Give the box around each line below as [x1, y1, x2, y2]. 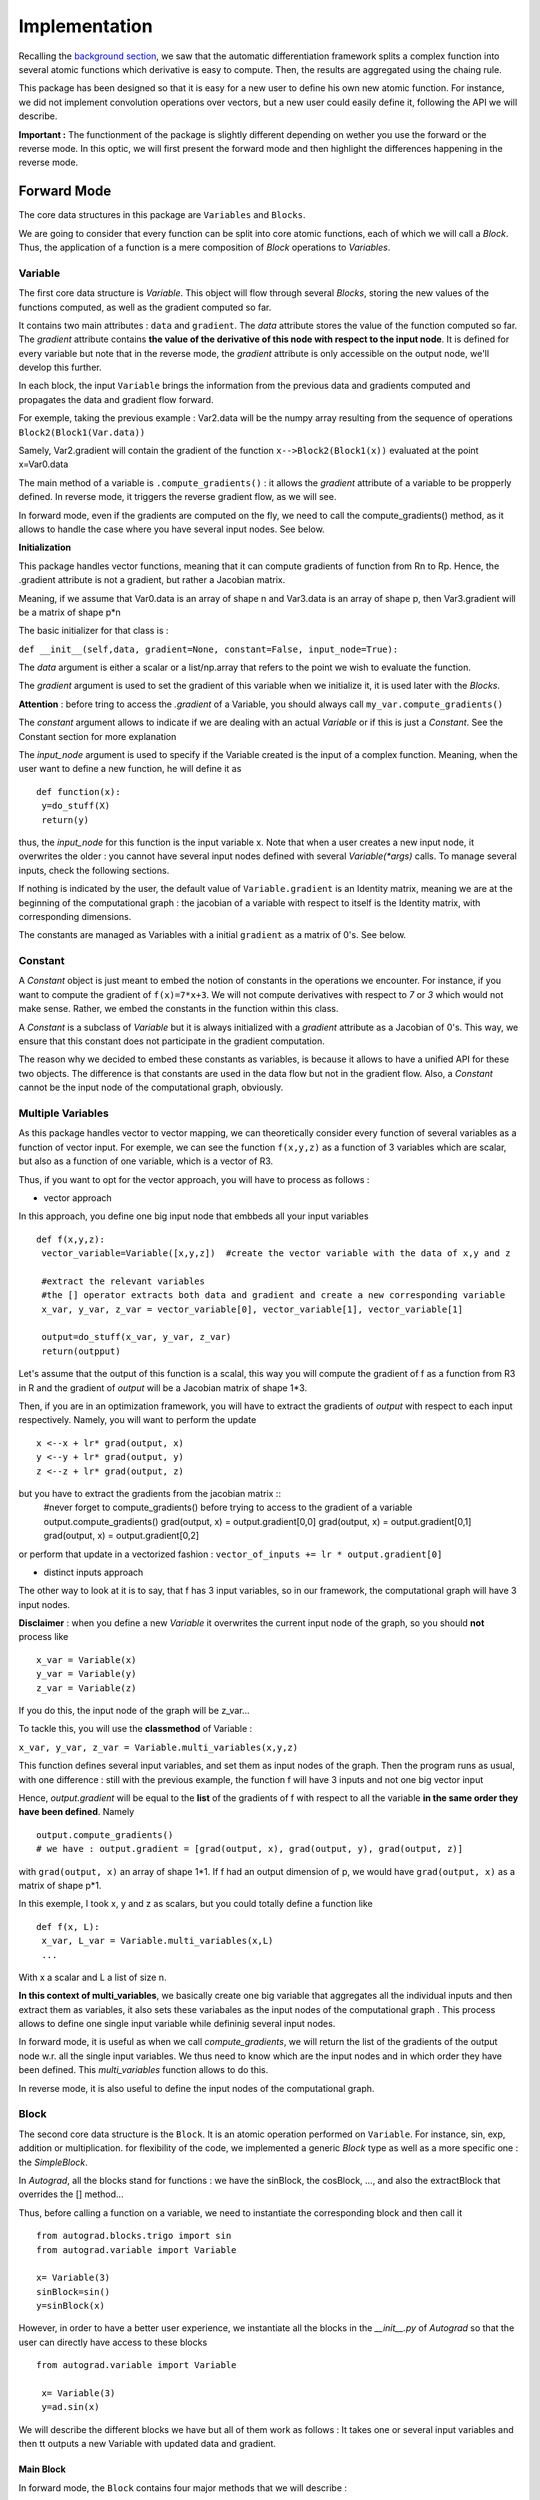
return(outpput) [41, 1345, 121, 1357]
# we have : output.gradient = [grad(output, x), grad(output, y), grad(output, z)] [36, 1843, 464, 1855]
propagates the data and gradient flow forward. [18, 393, 214, 405]
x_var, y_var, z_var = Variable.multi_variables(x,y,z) [18, 1741, 299, 1753]
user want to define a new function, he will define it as [18, 763, 242, 775]
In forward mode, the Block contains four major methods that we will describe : [18, 2481, 348, 2494]
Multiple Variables [18, 1106, 109, 1120]
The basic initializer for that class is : [18, 625, 169, 637]
